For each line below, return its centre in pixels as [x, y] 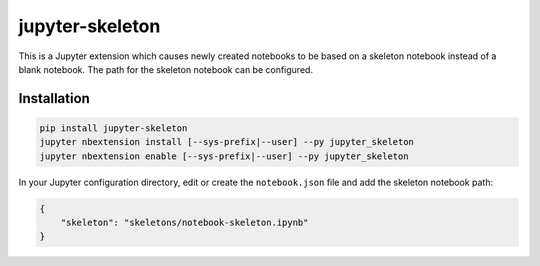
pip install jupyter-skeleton [113, 128]
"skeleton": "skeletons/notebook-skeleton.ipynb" [184, 223]
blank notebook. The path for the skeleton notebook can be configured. [166, 69]
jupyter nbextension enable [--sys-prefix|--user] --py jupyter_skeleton [224, 156]
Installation [54, 98]
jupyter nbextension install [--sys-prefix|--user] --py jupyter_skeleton [227, 142]
